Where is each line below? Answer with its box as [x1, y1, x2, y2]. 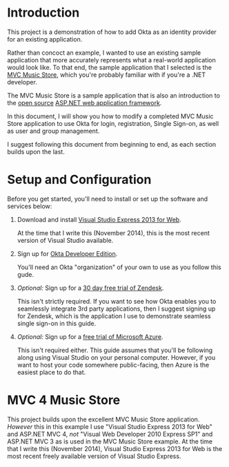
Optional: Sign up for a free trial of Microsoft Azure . [17, 332, 163, 340]
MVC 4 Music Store [7, 392, 121, 408]
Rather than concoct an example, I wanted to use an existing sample [7, 48, 201, 57]
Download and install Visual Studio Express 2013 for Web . [17, 215, 181, 223]
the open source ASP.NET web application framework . [7, 98, 162, 107]
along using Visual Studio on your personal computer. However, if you [17, 353, 216, 361]
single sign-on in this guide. [17, 319, 97, 327]
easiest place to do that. [17, 368, 86, 376]
